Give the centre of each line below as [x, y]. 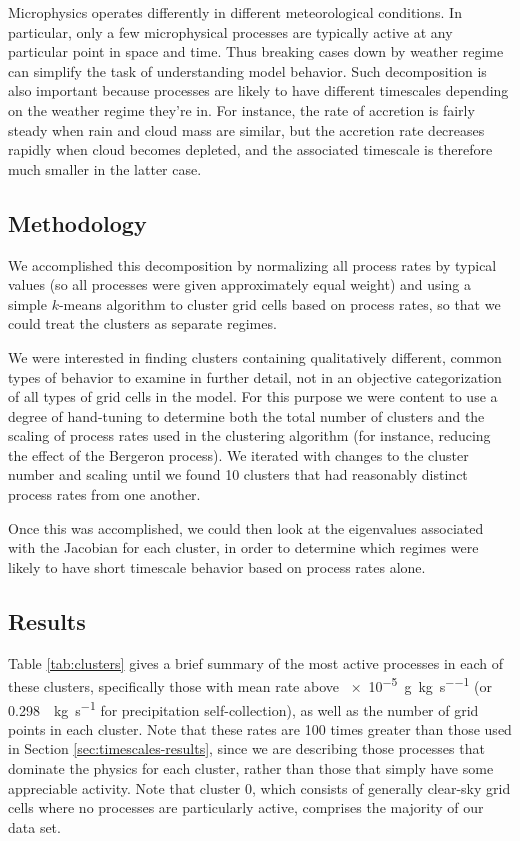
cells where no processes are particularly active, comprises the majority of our [246, 807]
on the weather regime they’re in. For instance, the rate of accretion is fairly [241, 109]
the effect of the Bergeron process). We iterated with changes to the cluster [238, 454]
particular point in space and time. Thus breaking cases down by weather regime [256, 51]
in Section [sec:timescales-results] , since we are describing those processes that [246, 748]
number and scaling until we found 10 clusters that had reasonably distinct [238, 474]
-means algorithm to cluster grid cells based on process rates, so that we [279, 303]
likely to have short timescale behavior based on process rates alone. [217, 566]
